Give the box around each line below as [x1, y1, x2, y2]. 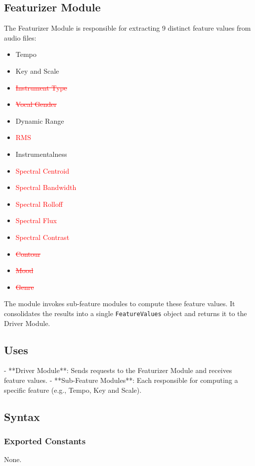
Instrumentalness [15, 148, 67, 159]
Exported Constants [4, 434, 86, 447]
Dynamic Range [15, 115, 64, 126]
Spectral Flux [15, 215, 57, 226]
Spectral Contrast [15, 232, 70, 242]
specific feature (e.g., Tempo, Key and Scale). [4, 384, 142, 395]
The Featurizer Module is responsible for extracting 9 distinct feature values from [4, 23, 251, 33]
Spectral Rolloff [15, 198, 63, 209]
